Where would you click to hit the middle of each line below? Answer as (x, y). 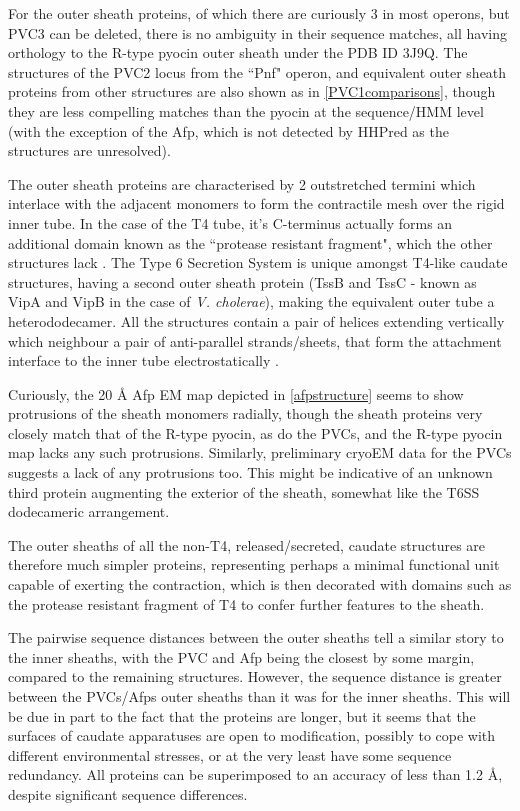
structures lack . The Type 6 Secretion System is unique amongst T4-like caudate (258, 262)
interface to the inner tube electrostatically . (143, 360)
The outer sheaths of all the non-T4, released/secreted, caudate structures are (247, 544)
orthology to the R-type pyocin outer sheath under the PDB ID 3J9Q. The (238, 52)
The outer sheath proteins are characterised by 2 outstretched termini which (242, 183)
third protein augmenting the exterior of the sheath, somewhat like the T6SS (244, 491)
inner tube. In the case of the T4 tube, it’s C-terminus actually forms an (230, 222)
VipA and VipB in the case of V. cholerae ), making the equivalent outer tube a (251, 301)
